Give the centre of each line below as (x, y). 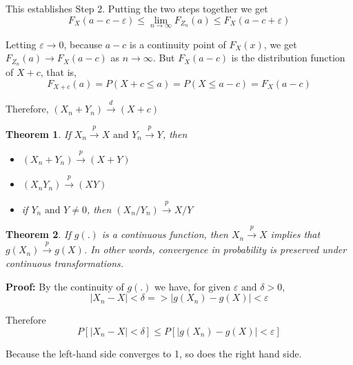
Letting (21, 44)
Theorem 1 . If (38, 134)
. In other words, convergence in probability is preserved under (215, 249)
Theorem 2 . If (38, 234)
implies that (295, 234)
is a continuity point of (178, 44)
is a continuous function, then (165, 234)
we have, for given (193, 286)
